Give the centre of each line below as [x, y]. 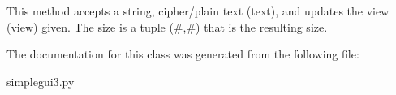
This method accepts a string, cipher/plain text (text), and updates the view [198, 11]
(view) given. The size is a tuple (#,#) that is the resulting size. [167, 26]
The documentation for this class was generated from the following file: [183, 54]
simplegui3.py [41, 81]
